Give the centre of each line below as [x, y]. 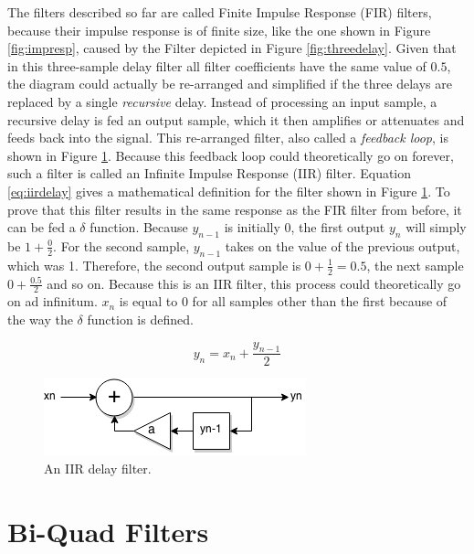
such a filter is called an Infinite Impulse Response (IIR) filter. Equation [210, 173]
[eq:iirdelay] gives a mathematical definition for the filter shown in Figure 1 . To [229, 191]
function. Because [139, 227]
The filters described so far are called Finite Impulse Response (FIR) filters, [220, 12]
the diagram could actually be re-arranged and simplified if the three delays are [230, 84]
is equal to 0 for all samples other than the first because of [283, 301]
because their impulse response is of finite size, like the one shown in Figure [219, 30]
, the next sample [415, 265]
